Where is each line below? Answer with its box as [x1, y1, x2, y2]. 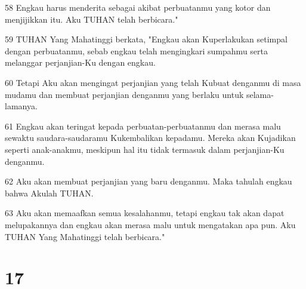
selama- [246, 88, 274, 100]
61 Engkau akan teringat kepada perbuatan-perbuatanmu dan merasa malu [5, 119, 281, 132]
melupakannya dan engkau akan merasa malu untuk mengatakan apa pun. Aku [5, 218, 296, 230]
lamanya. [5, 100, 38, 112]
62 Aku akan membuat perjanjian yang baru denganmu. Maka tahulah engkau [5, 175, 292, 187]
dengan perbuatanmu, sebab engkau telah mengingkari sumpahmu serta [5, 44, 268, 57]
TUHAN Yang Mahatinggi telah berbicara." [5, 230, 165, 242]
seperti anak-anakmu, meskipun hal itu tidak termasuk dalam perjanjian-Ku [5, 143, 285, 155]
